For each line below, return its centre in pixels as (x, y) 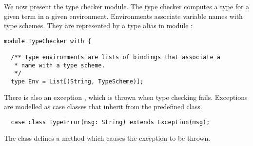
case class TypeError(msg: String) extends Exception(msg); (110, 122)
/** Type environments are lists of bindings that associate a (116, 57)
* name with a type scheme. (60, 65)
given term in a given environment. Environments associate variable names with (123, 16)
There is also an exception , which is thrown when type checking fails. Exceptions (126, 97)
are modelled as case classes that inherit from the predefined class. (103, 106)
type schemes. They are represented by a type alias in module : (98, 25)
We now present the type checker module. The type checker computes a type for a (127, 6)
